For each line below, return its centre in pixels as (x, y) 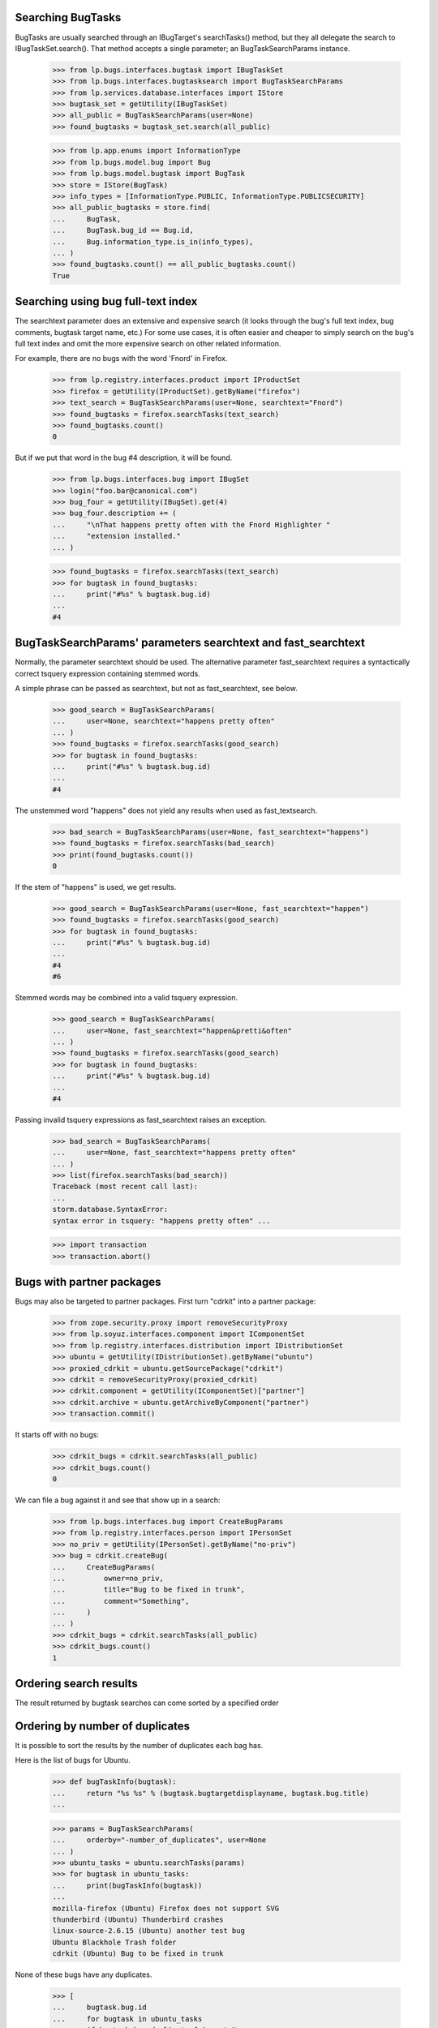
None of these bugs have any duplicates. (84, 1974)
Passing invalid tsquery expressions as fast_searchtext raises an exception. (141, 1119)
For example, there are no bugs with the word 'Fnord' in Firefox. (121, 359)
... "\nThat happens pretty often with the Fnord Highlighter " (191, 524)
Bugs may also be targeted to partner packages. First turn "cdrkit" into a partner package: (165, 1301)
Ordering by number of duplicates (103, 1726)
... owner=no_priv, (108, 1578)
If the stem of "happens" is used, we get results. (96, 887)
